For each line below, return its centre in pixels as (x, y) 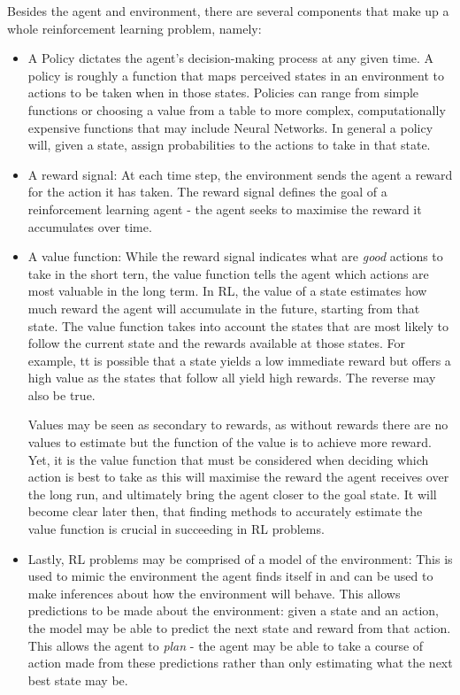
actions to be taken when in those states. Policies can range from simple (223, 93)
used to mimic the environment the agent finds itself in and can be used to (230, 576)
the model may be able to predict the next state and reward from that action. (239, 628)
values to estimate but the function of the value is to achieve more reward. (230, 442)
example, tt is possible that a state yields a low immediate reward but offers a (239, 360)
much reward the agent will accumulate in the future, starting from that (224, 308)
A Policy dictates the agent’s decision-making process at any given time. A (231, 58)
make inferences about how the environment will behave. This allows (214, 593)
